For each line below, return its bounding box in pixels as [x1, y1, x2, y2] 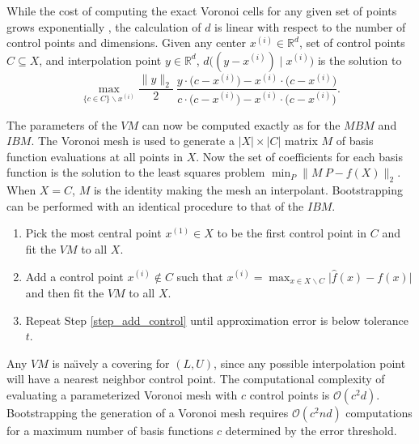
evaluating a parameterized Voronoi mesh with [6, 386, 238, 403]
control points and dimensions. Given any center [6, 34, 246, 51]
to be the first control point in [217, 224, 367, 241]
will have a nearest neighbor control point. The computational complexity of [6, 370, 385, 387]
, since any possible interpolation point [214, 354, 406, 371]
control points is [249, 386, 330, 403]
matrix [284, 132, 318, 149]
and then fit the [25, 284, 104, 301]
